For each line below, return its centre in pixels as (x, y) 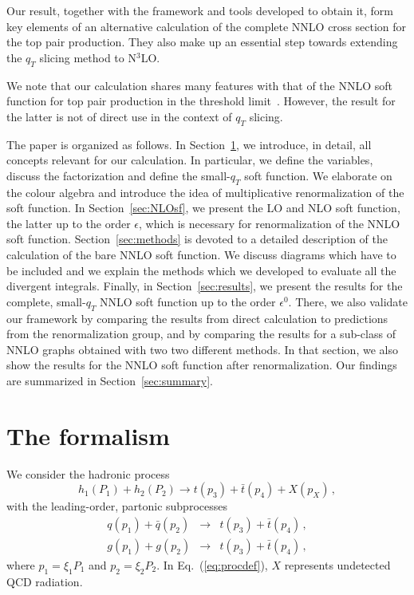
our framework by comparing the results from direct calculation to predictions (197, 318)
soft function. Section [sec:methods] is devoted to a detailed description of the (197, 239)
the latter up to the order (69, 223)
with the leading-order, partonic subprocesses (117, 506)
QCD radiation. (45, 581)
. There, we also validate (348, 301)
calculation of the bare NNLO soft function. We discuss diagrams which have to (201, 254)
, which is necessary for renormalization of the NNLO (270, 223)
